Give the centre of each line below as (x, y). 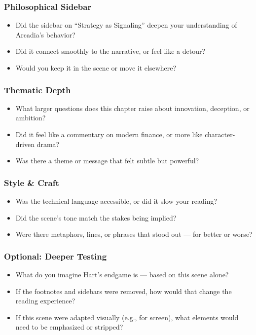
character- (220, 134)
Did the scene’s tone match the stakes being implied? (96, 217)
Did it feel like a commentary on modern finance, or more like (109, 134)
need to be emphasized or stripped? (69, 327)
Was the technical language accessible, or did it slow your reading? (116, 201)
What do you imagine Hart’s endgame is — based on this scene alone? (122, 274)
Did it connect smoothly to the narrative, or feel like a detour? (110, 51)
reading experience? (45, 301)
